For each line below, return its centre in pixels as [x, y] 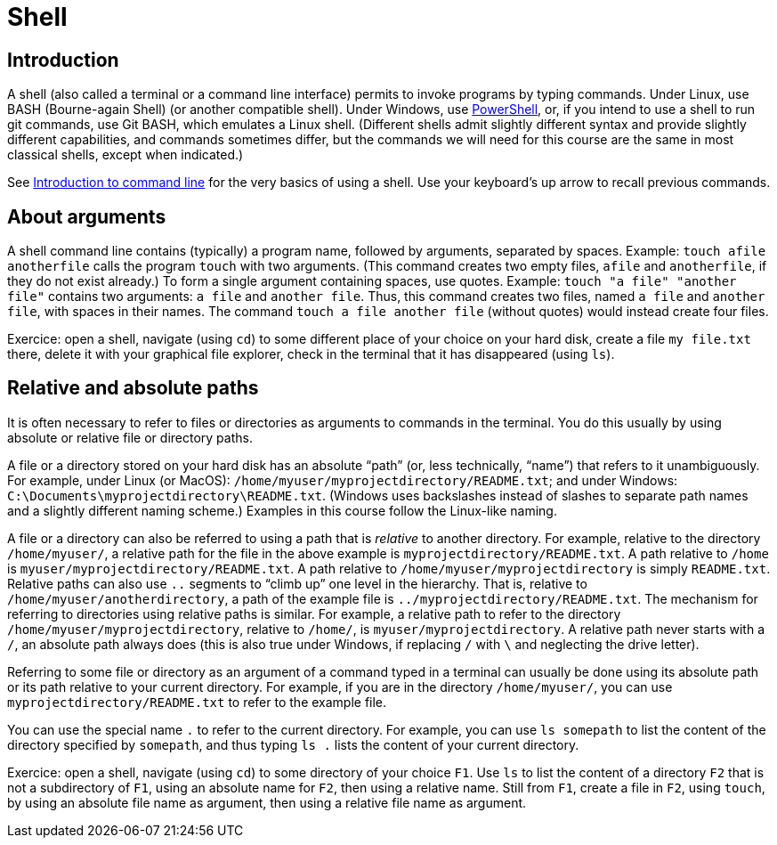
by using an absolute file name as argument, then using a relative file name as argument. [267, 802]
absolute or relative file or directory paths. [130, 437]
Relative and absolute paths [133, 388]
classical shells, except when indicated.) [125, 155]
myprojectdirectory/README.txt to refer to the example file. [197, 702]
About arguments [87, 216]
